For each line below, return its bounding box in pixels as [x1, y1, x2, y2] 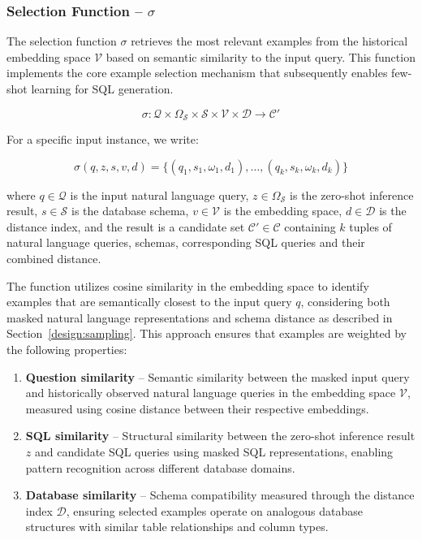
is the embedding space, [223, 202, 342, 219]
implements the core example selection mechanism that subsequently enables [6, 64, 388, 81]
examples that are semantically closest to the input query [6, 293, 292, 310]
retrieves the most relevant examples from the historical [131, 32, 408, 50]
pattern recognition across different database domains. [25, 459, 295, 476]
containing [284, 218, 336, 235]
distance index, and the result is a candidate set [6, 218, 245, 235]
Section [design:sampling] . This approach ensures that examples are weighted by [6, 325, 407, 342]
